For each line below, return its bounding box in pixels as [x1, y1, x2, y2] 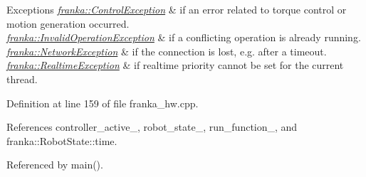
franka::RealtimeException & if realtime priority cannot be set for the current [6, 58, 344, 73]
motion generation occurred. [6, 16, 130, 31]
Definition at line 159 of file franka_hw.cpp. [6, 95, 199, 110]
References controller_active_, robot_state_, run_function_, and [6, 119, 298, 134]
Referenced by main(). [6, 157, 103, 172]
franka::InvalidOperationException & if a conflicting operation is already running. [6, 30, 361, 45]
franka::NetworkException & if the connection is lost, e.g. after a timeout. [6, 43, 327, 58]
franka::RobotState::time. [6, 133, 117, 148]
